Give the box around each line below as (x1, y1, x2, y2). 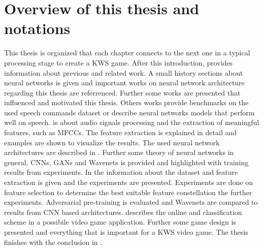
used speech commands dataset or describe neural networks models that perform (4, 107, 255, 117)
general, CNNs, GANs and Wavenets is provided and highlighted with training (4, 157, 249, 167)
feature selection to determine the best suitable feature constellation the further (4, 186, 252, 197)
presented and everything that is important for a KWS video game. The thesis (4, 227, 248, 237)
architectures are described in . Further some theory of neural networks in (4, 147, 234, 158)
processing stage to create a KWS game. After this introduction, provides (4, 57, 233, 68)
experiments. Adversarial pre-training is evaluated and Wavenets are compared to (4, 197, 258, 207)
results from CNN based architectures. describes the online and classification (4, 206, 242, 217)
